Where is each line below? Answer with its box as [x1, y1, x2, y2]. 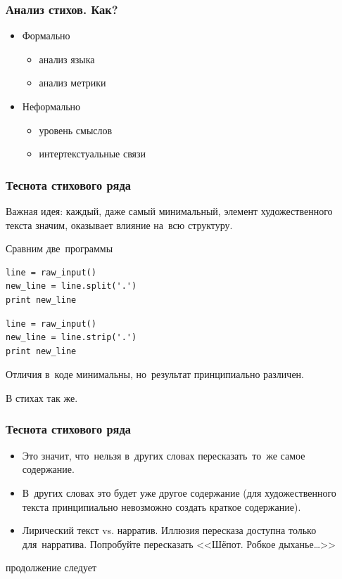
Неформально [22, 99, 81, 113]
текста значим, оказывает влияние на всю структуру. [6, 217, 233, 232]
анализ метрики [39, 75, 106, 90]
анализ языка [39, 51, 95, 66]
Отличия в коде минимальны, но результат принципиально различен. [6, 367, 304, 382]
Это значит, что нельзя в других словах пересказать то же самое [22, 448, 305, 462]
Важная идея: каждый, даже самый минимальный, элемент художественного [6, 204, 333, 218]
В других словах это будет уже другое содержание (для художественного [22, 485, 336, 500]
